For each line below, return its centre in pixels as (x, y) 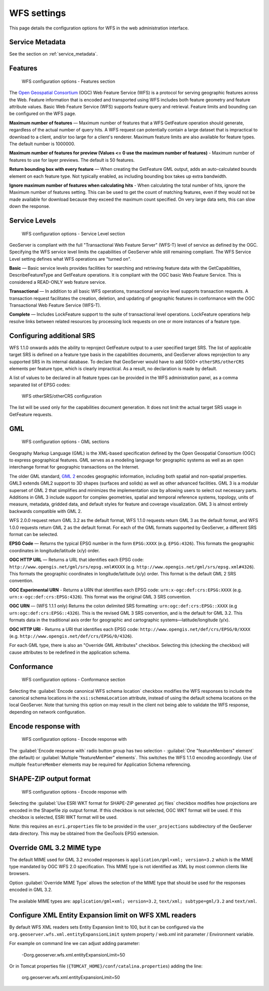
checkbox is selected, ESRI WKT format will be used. (64, 817)
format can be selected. (34, 534)
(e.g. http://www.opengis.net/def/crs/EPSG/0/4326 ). (71, 636)
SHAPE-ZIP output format (50, 779)
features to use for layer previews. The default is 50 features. (72, 160)
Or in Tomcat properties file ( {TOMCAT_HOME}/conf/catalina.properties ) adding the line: (106, 966)
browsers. (19, 874)
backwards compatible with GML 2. (46, 511)
